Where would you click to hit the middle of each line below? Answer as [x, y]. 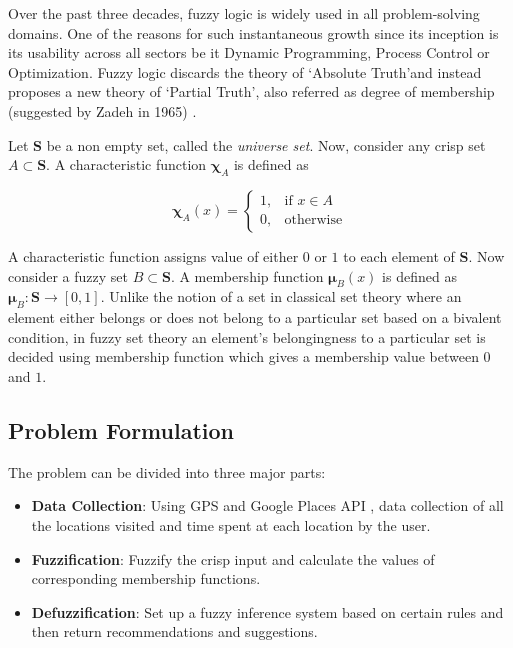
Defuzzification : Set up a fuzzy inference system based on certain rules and [267, 611]
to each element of [399, 255]
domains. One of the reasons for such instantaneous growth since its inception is [253, 32]
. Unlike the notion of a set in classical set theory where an [281, 296]
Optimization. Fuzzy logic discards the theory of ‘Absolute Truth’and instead [245, 71]
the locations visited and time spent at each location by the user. [231, 524]
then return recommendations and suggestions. [174, 631]
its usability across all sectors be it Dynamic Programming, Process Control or [249, 52]
